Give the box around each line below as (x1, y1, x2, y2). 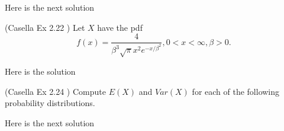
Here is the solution (5, 65, 76, 77)
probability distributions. (5, 97, 95, 109)
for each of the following (192, 85, 280, 97)
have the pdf (97, 21, 143, 33)
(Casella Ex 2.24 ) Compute (5, 85, 106, 97)
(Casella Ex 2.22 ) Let (5, 21, 85, 33)
